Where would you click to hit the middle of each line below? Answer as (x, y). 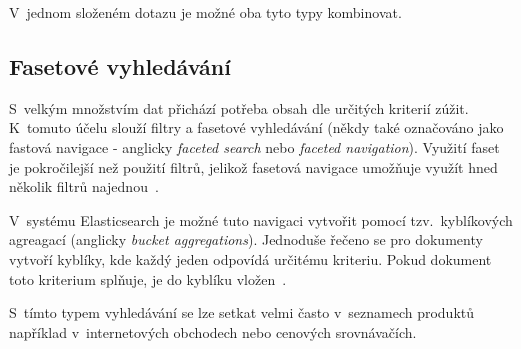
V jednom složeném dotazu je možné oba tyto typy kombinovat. (205, 12)
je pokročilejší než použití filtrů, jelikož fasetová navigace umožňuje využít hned (253, 166)
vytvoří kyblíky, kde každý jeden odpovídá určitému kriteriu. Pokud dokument (250, 258)
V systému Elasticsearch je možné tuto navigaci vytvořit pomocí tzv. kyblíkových (261, 219)
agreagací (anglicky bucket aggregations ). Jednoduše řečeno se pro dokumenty (246, 239)
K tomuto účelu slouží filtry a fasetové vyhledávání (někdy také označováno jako (256, 127)
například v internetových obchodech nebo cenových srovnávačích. (213, 331)
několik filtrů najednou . (84, 186)
